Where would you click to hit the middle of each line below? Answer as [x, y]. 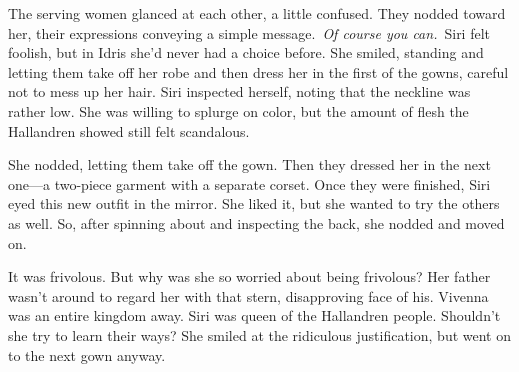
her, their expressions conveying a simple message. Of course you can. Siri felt [249, 32]
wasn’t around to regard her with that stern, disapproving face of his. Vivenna [248, 295]
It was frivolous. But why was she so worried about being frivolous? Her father [249, 276]
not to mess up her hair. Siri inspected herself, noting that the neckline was [239, 91]
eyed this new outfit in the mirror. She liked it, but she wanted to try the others [254, 203]
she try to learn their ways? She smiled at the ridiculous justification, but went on [259, 334]
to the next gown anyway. [87, 354]
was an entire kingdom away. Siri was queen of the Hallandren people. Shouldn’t [254, 315]
